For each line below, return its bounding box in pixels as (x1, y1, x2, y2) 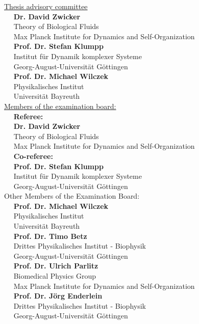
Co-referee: (13, 150, 53, 161)
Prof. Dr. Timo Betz (13, 230, 87, 241)
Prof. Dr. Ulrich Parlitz (13, 260, 98, 271)
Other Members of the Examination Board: (4, 191, 140, 201)
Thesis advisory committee (4, 1, 88, 11)
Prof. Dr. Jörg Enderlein (13, 290, 103, 301)
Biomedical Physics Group (13, 271, 96, 281)
